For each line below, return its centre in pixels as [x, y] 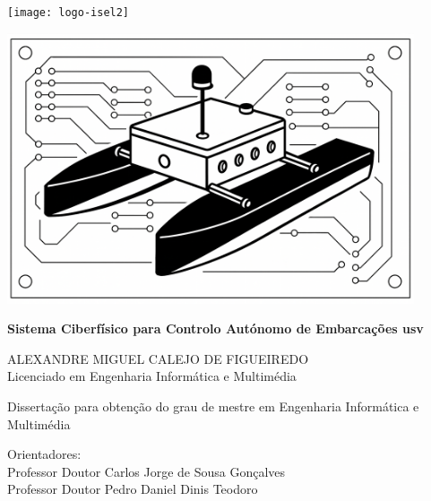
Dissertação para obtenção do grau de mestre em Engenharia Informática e [213, 406]
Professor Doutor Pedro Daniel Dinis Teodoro [133, 489]
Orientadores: [44, 454]
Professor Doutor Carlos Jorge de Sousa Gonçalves [147, 471]
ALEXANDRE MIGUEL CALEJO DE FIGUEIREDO [158, 358]
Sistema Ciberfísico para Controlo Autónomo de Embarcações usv [215, 328]
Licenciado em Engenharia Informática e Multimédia [152, 376]
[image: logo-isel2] [69, 13]
